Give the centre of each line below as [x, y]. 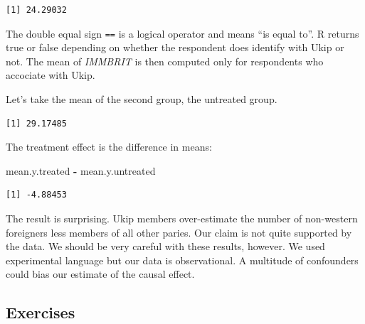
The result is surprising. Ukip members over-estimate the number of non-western [182, 218]
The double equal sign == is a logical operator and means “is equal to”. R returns [182, 33]
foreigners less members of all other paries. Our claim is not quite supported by [179, 232]
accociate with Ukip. [51, 75]
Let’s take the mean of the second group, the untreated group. [142, 99]
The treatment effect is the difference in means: [109, 147]
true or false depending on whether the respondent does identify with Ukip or [175, 47]
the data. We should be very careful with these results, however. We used [165, 246]
